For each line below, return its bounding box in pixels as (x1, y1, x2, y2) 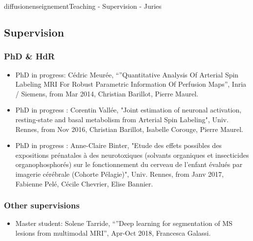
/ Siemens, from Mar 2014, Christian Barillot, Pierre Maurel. (15, 88, 198, 98)
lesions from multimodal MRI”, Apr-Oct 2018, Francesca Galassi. (15, 227, 211, 238)
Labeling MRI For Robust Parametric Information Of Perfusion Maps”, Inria (15, 79, 247, 89)
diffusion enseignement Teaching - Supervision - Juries (4, 1, 162, 11)
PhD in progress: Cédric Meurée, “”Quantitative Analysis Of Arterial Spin (15, 69, 239, 79)
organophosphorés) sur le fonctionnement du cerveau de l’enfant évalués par (15, 159, 243, 169)
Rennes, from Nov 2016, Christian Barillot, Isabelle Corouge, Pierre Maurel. (15, 124, 244, 134)
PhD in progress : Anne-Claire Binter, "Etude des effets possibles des (15, 140, 222, 150)
